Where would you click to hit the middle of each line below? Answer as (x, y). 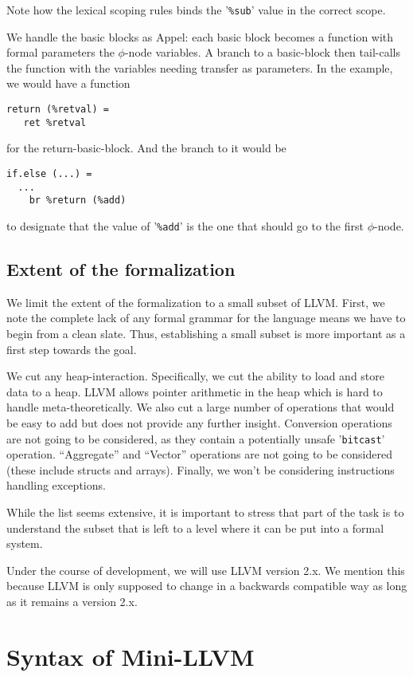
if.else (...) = (49, 173)
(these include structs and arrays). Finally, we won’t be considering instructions (201, 469)
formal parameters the (60, 52)
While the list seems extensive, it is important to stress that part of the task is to (205, 512)
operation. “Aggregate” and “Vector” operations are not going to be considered (199, 454)
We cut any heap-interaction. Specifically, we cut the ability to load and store (196, 376)
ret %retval (55, 122)
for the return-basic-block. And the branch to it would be (146, 148)
